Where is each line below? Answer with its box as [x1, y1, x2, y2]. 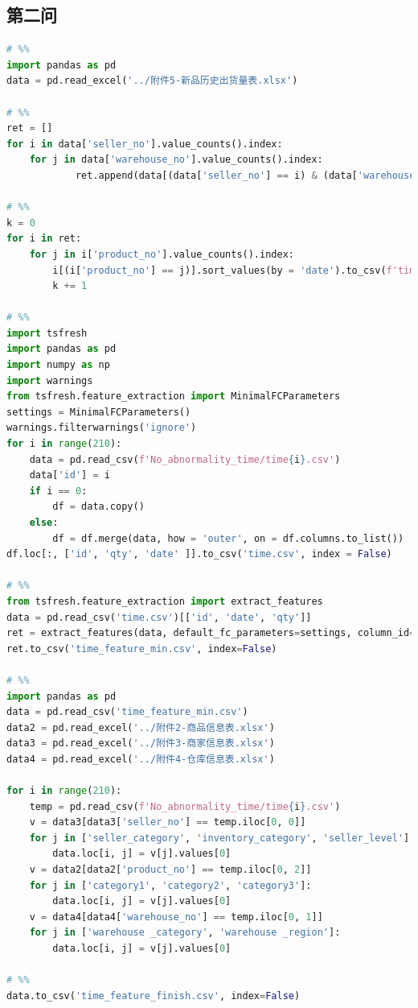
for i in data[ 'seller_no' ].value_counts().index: [6, 138, 283, 150]
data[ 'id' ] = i [29, 469, 110, 481]
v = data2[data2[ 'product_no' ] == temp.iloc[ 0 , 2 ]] [29, 864, 312, 876]
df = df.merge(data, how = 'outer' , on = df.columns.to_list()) [52, 532, 404, 544]
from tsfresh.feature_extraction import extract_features [6, 595, 323, 607]
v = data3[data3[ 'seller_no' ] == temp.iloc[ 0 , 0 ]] [29, 816, 306, 828]
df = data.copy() [52, 501, 145, 513]
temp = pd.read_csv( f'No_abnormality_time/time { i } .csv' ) [29, 800, 341, 812]
